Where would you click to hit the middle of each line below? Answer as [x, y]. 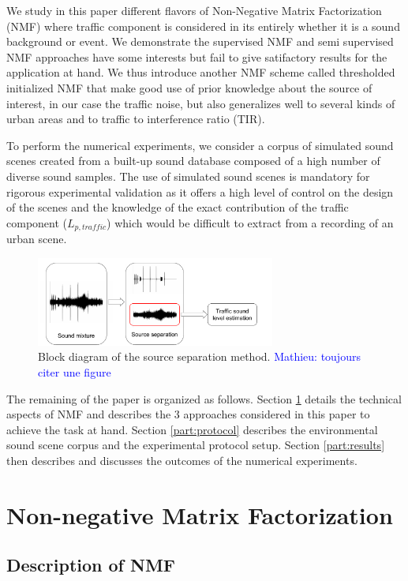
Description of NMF [91, 565]
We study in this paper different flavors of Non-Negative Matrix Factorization [194, 10]
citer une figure [75, 371]
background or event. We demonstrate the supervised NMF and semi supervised [200, 41]
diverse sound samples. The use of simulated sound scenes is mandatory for [188, 176]
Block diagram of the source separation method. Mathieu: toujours [199, 356]
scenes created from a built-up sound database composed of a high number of [193, 161]
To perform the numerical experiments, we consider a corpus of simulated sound [200, 145]
